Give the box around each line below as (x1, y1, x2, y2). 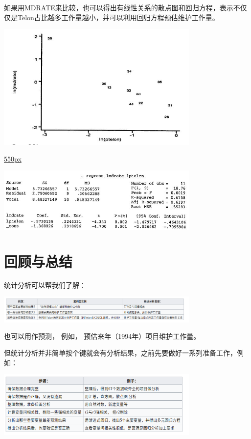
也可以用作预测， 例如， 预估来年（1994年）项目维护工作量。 (4, 331, 201, 341)
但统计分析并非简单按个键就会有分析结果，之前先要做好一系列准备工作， (4, 347, 237, 357)
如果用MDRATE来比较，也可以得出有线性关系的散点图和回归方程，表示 (4, 2, 233, 12)
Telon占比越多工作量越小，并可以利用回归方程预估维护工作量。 (17, 12, 219, 22)
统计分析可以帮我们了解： (4, 279, 86, 290)
